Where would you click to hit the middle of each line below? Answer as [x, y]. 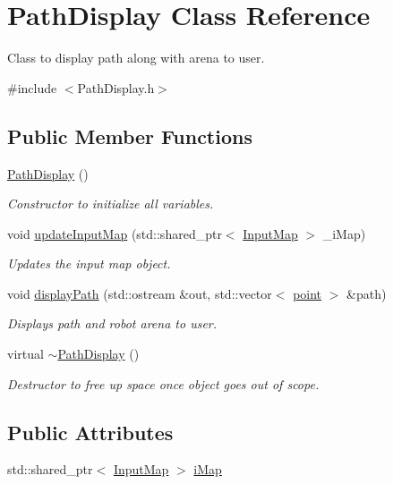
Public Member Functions [130, 136]
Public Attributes [90, 432]
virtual [26, 354]
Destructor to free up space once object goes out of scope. [163, 383]
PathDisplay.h [116, 87]
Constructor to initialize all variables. [111, 204]
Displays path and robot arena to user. [112, 323]
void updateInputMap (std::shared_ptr [115, 233]
